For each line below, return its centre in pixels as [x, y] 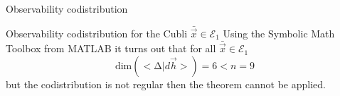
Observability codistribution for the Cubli [97, 34]
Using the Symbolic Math [279, 34]
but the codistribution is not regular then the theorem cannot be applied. [166, 84]
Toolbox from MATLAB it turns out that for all [111, 48]
